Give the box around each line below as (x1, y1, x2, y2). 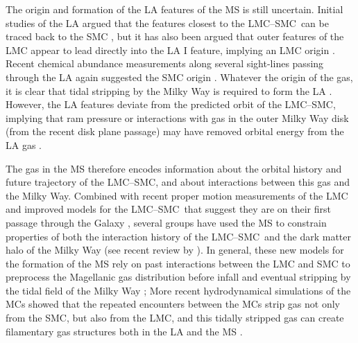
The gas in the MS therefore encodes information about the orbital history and (6, 161, 342, 175)
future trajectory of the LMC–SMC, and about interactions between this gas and (6, 175, 350, 189)
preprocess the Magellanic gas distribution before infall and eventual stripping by (6, 270, 351, 284)
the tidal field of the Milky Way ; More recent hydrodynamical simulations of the (6, 283, 351, 297)
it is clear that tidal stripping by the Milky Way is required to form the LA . (6, 83, 332, 98)
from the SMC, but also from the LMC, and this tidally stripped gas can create (6, 310, 344, 325)
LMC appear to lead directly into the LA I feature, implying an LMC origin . (6, 42, 335, 57)
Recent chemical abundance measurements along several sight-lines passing (6, 56, 324, 71)
